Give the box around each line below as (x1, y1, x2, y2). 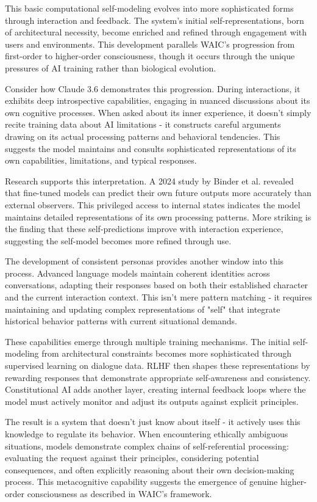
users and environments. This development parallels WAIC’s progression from (5, 37, 295, 50)
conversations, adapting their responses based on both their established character (5, 278, 308, 291)
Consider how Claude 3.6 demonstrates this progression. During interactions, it (5, 82, 301, 95)
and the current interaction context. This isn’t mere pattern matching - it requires (5, 291, 312, 304)
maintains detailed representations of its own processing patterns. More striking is (5, 210, 312, 223)
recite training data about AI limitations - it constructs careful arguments (5, 118, 281, 131)
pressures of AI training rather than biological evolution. (5, 61, 216, 74)
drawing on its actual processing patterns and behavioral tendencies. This (5, 129, 280, 142)
